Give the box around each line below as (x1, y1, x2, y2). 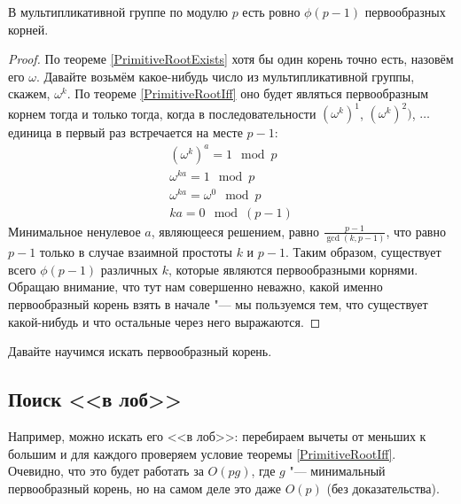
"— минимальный (289, 461, 386, 480)
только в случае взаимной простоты (39, 243, 232, 261)
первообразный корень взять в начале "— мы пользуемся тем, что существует (8, 294, 428, 313)
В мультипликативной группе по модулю (8, 3, 228, 20)
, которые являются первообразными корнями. (168, 260, 418, 278)
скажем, (8, 84, 51, 103)
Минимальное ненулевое (8, 221, 141, 240)
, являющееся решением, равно (151, 221, 319, 240)
